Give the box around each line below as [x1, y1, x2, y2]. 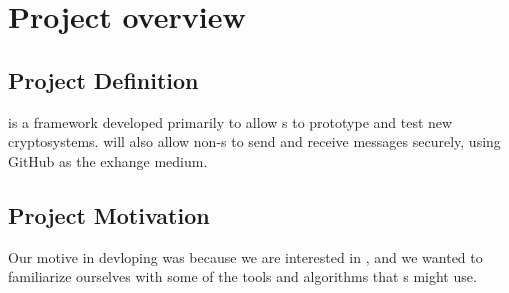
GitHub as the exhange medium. [8, 150, 208, 171]
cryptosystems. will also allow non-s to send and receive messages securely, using [8, 131, 501, 152]
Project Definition [8, 64, 199, 95]
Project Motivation [8, 199, 210, 230]
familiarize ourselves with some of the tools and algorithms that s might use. [8, 266, 477, 287]
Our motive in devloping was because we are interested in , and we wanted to [8, 246, 483, 267]
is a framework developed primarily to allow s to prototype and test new [8, 111, 453, 132]
